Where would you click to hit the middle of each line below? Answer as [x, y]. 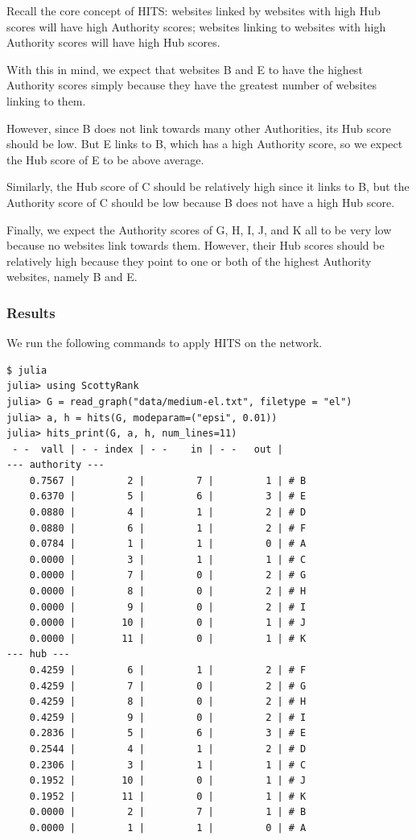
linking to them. [46, 100]
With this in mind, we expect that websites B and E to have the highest [185, 69]
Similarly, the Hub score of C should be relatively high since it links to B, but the [208, 186]
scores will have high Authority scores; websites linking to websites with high [196, 26]
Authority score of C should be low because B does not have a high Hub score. [201, 202]
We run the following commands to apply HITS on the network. [165, 343]
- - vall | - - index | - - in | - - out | [148, 449]
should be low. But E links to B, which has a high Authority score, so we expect [205, 144]
